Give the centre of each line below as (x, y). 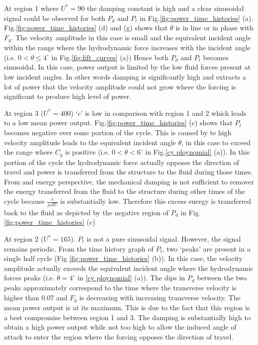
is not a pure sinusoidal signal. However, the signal (164, 239)
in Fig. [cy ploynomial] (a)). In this (198, 152)
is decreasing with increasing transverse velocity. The (160, 297)
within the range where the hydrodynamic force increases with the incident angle (127, 47)
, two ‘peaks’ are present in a (206, 248)
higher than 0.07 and (36, 297)
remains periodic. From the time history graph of (79, 248)
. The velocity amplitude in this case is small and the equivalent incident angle (131, 37)
